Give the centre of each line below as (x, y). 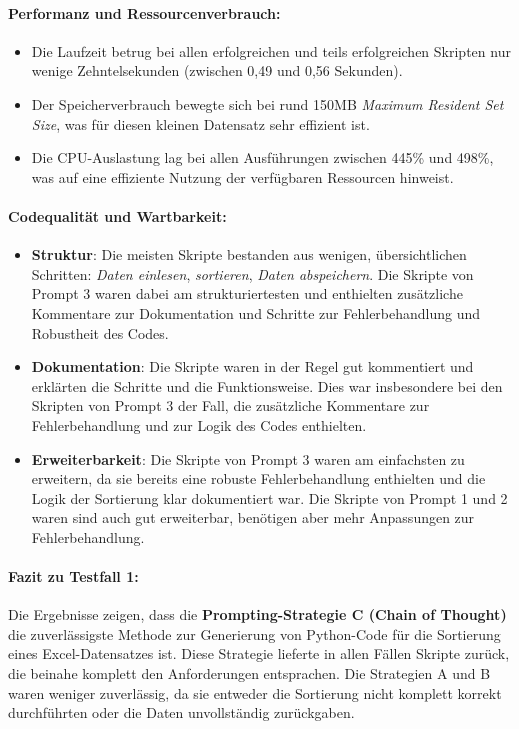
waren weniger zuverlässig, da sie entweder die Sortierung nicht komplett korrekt (255, 692)
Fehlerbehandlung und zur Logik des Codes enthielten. (199, 424)
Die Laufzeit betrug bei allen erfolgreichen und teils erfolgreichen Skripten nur (271, 50)
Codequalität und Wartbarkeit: (117, 215)
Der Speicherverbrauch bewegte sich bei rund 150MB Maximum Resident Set (267, 103)
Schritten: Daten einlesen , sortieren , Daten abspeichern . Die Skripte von (252, 273)
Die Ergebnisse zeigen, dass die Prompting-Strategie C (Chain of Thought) (257, 614)
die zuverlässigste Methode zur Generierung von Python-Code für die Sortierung (254, 633)
